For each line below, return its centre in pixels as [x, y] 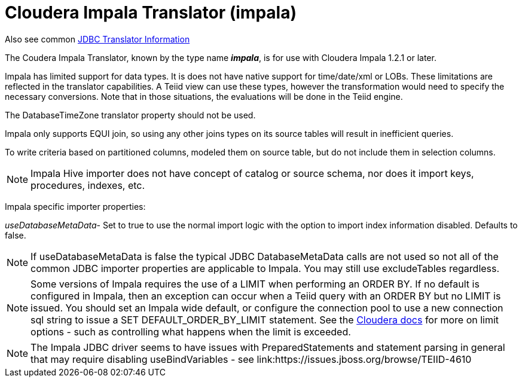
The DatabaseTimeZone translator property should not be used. [130, 115]
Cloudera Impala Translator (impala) [151, 13]
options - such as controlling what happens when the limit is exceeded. [191, 331]
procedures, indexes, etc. [88, 185]
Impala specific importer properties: [75, 206]
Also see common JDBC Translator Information [97, 39]
